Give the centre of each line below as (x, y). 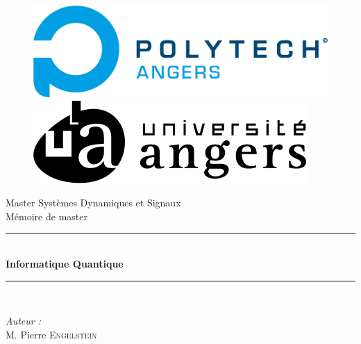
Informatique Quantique (65, 264)
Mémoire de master (47, 216)
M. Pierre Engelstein (51, 334)
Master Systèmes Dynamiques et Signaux (93, 203)
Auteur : (24, 321)
